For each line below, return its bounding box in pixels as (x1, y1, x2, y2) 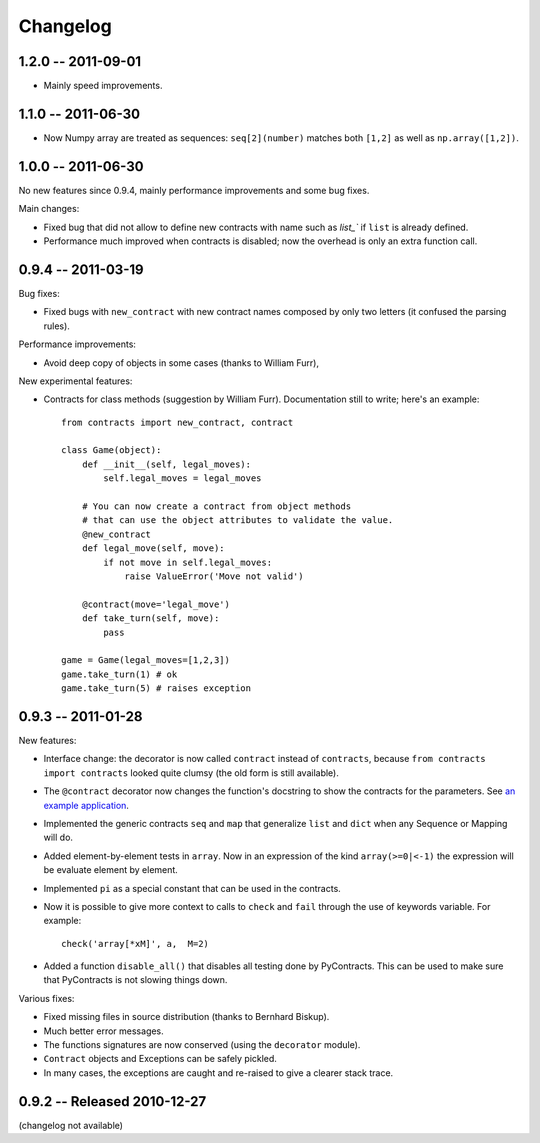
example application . (43, 799, 130, 811)
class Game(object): (61, 445, 162, 456)
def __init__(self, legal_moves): (81, 458, 252, 470)
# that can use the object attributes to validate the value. (81, 515, 394, 526)
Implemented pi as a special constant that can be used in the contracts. (43, 882, 342, 894)
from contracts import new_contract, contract (61, 416, 294, 428)
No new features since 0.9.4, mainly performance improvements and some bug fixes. (18, 184, 370, 196)
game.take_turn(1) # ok (61, 668, 178, 680)
